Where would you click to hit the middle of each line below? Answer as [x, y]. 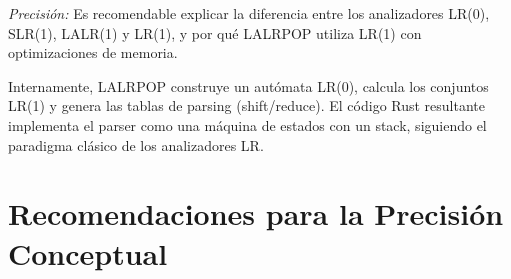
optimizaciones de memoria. [93, 52]
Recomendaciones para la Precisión [256, 213]
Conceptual [88, 252]
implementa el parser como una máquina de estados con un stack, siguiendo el [247, 124]
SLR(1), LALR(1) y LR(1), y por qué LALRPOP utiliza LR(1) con [215, 32]
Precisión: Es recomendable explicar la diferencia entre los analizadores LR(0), [249, 13]
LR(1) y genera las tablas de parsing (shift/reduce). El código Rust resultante [247, 105]
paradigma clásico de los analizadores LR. [136, 144]
